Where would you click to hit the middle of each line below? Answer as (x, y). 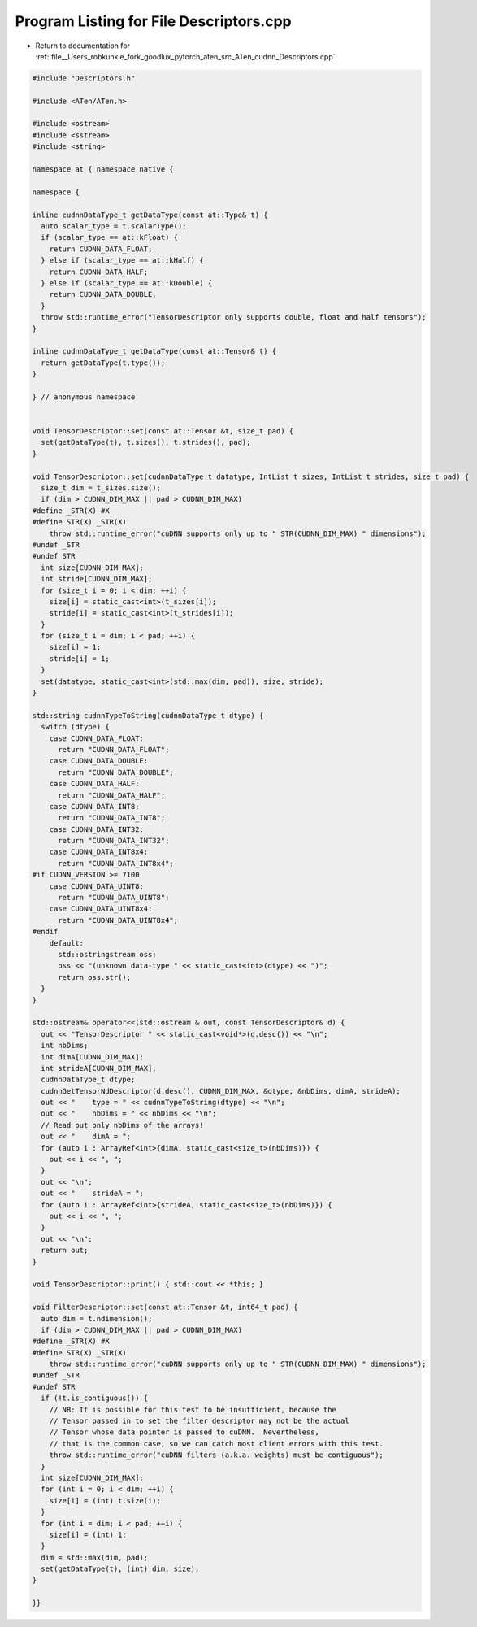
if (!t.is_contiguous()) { (95, 1398)
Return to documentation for (82, 46)
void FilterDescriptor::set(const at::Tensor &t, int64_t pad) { (165, 1307)
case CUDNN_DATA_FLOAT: (96, 738)
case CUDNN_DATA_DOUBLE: (99, 761)
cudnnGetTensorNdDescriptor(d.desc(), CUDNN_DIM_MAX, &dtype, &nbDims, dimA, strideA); (221, 1091)
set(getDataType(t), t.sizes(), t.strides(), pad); (146, 442)
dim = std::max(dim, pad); (95, 1557)
